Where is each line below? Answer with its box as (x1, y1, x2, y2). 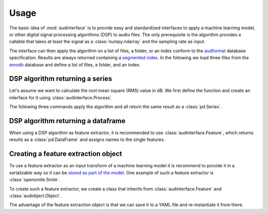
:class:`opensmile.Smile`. (9, 177, 61, 183)
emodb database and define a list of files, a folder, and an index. (9, 62, 141, 68)
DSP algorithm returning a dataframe (9, 117, 126, 125)
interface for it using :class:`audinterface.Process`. (9, 94, 113, 100)
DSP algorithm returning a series (9, 74, 112, 83)
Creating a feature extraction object (9, 149, 123, 158)
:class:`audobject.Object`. (9, 193, 62, 199)
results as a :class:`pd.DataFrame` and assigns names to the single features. (9, 137, 165, 143)
